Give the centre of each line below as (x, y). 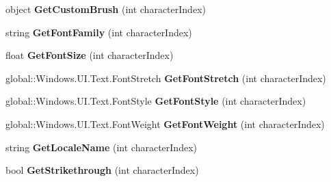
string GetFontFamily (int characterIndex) (99, 32)
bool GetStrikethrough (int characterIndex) (102, 170)
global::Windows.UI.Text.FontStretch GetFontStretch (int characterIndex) (166, 78)
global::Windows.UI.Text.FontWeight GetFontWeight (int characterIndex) (165, 123)
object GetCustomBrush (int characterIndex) (106, 9)
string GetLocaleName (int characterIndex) (101, 147)
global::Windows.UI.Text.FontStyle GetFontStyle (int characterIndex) (156, 101)
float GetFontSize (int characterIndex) (90, 55)
